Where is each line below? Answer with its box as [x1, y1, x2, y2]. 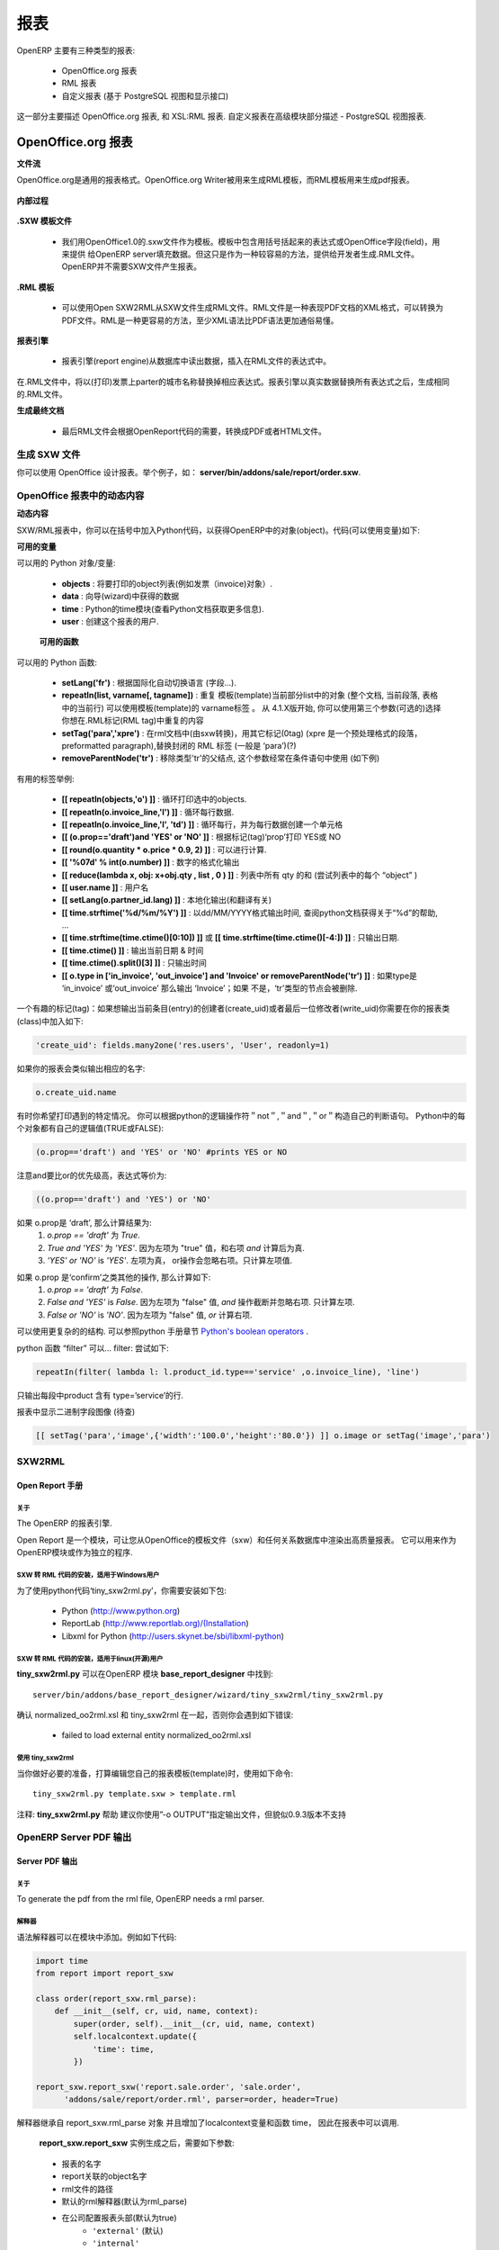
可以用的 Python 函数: [16, 657, 98, 668]
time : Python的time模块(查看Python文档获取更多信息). [61, 603, 264, 614]
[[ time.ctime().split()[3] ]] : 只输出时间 [61, 958, 207, 968]
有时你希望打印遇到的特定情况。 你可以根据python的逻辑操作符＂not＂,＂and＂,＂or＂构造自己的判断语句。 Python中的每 [16, 1110, 466, 1120]
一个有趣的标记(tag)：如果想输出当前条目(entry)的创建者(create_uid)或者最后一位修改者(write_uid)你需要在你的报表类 [16, 1003, 450, 1014]
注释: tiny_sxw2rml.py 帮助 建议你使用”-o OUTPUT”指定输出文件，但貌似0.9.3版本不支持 [16, 1809, 346, 1820]
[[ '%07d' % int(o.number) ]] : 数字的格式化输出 [61, 857, 240, 868]
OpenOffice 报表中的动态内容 [16, 489, 145, 501]
